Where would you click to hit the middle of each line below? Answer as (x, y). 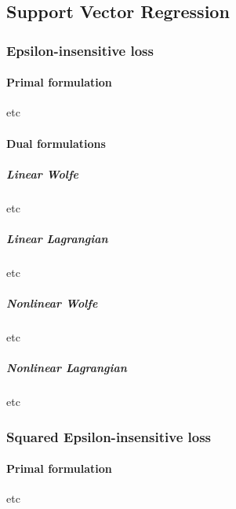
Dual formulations (56, 143)
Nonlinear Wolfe (52, 303)
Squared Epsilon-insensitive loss (109, 436)
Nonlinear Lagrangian (67, 368)
